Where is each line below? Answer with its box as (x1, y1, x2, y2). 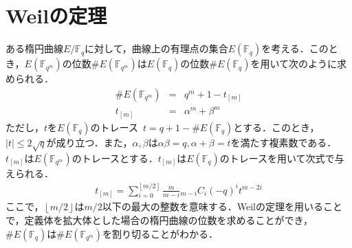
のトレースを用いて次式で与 (219, 150, 344, 165)
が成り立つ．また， (46, 135, 133, 149)
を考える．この (261, 41, 329, 56)
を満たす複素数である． (230, 135, 337, 149)
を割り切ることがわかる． (102, 226, 219, 240)
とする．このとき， (233, 120, 320, 134)
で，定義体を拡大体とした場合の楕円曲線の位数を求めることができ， (5, 213, 313, 227)
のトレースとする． (71, 150, 158, 165)
